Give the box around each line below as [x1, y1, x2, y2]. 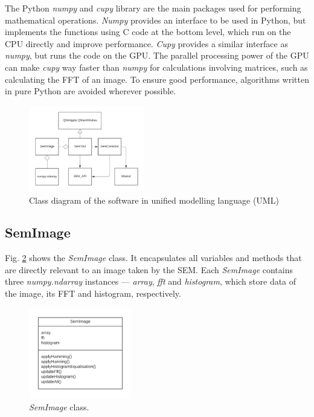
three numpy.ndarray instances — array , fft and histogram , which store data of [5, 275, 296, 288]
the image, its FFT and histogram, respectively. [5, 287, 181, 300]
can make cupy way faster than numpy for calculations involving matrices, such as [5, 60, 308, 73]
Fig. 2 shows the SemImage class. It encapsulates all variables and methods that [5, 251, 302, 264]
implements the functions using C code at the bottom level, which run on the [5, 25, 291, 38]
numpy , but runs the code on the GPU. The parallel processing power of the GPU [5, 49, 309, 62]
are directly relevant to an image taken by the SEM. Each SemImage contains [5, 263, 293, 276]
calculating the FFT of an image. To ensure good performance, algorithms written [5, 73, 309, 85]
